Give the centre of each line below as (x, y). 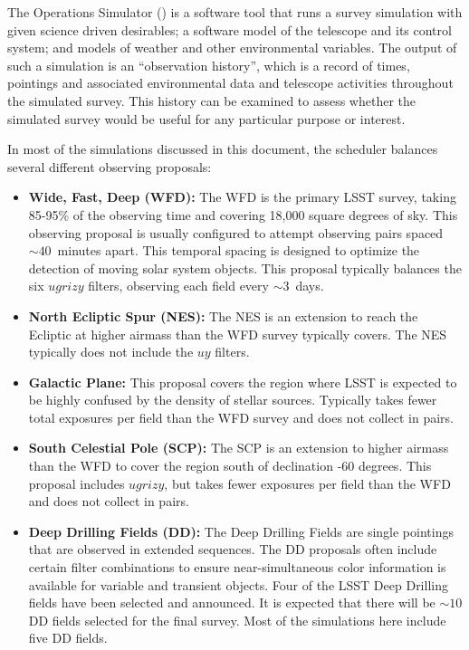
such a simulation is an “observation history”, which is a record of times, (209, 65)
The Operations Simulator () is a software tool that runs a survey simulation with (235, 12)
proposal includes (77, 483)
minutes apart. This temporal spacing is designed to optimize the (239, 250)
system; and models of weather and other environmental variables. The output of (232, 48)
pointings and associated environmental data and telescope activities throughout (230, 83)
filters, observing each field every (178, 286)
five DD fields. (68, 638)
